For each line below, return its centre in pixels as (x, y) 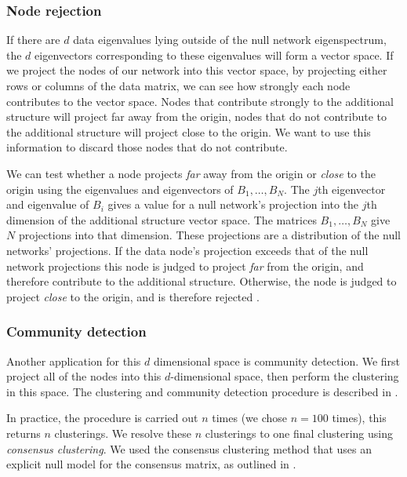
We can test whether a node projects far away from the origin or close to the (191, 173)
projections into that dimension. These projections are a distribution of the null (209, 235)
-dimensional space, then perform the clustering (285, 376)
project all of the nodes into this (84, 376)
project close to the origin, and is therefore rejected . (133, 296)
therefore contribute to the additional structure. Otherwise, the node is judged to (202, 281)
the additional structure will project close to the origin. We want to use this (189, 131)
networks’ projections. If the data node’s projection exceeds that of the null (187, 250)
